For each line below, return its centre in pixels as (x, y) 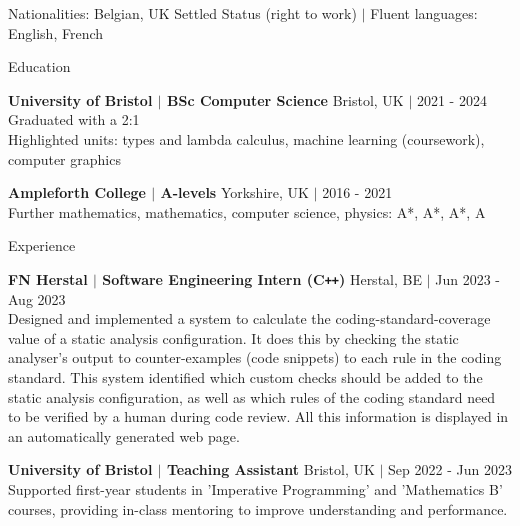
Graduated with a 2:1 (74, 119)
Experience (42, 245)
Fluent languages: (424, 13)
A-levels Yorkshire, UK (234, 192)
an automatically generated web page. (124, 435)
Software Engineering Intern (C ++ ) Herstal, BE (262, 278)
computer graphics (64, 158)
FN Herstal (48, 278)
